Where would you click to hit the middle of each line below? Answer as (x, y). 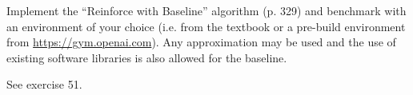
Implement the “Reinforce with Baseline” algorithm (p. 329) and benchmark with (206, 10)
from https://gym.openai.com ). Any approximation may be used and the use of (201, 42)
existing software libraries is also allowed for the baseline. (147, 57)
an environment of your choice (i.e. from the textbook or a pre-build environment (206, 26)
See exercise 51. (44, 84)
